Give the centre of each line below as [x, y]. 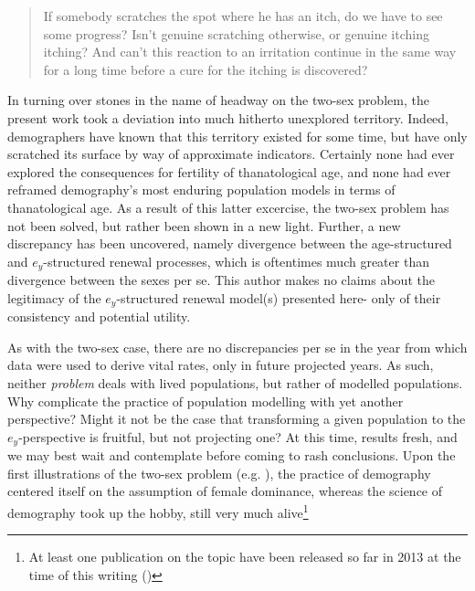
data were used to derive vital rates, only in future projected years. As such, [221, 365]
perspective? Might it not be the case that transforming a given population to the [237, 419]
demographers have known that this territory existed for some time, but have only [237, 136]
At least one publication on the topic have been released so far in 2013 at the [245, 557]
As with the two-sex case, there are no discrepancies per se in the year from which [237, 347]
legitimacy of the [54, 297]
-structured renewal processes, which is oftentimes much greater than [236, 261]
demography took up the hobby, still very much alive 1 [158, 511]
